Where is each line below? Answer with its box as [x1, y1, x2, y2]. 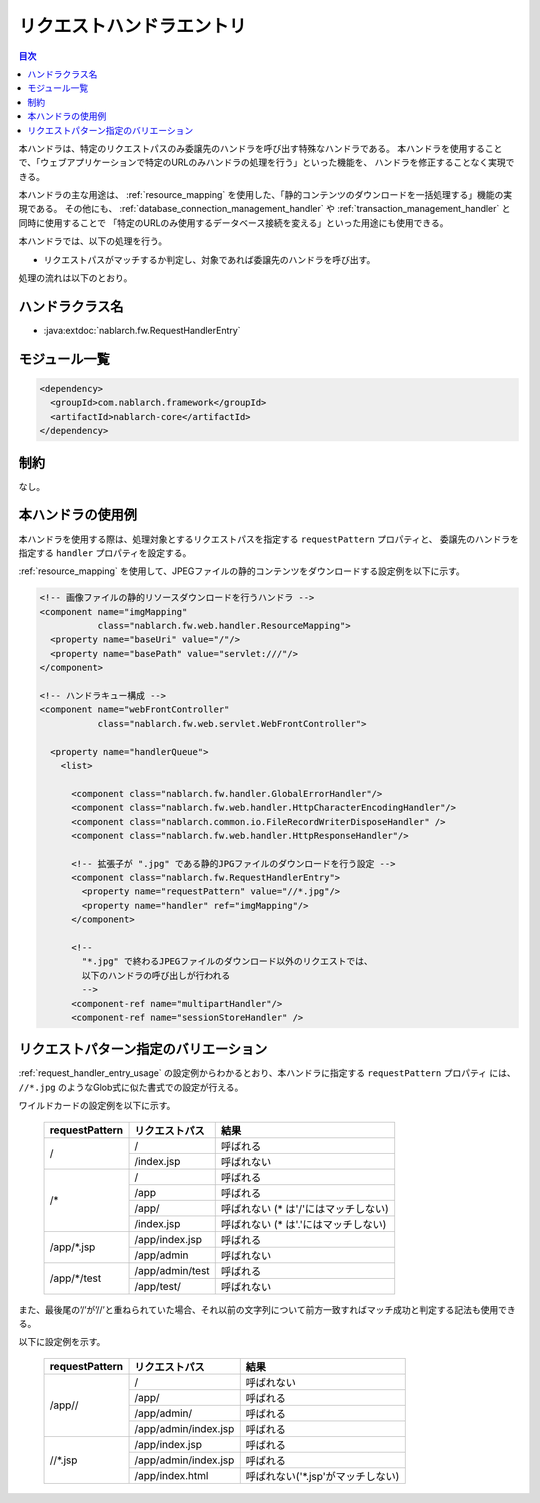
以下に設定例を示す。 [18, 1336, 106, 1348]
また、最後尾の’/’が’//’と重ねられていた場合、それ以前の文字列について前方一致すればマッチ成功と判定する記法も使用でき [18, 1303, 516, 1315]
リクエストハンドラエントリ [18, 15, 247, 37]
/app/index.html [134, 1468, 209, 1482]
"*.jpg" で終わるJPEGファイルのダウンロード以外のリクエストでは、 [81, 956, 374, 967]
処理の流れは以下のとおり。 [18, 272, 133, 284]
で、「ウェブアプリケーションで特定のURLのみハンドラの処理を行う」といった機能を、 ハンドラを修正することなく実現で [18, 156, 515, 169]
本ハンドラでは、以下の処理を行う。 [18, 235, 168, 247]
